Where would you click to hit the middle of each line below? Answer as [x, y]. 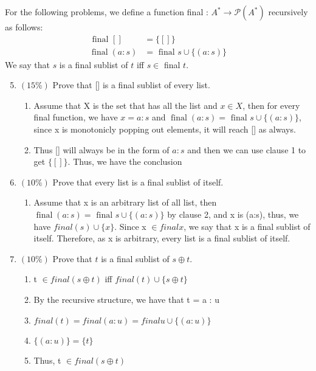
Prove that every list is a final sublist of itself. [138, 182]
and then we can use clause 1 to [247, 149]
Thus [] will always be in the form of [101, 149]
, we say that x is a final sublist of [247, 226]
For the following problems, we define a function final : [107, 12]
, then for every [271, 105]
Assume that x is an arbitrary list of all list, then [125, 202]
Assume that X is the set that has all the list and [125, 105]
